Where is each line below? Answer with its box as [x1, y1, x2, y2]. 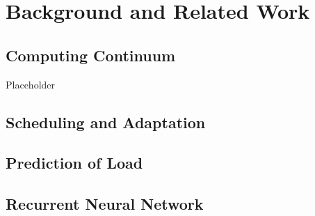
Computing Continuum [6, 44, 176, 65]
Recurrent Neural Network [6, 193, 204, 215]
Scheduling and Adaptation [6, 111, 206, 132]
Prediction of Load [6, 152, 143, 173]
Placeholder [6, 77, 56, 91]
